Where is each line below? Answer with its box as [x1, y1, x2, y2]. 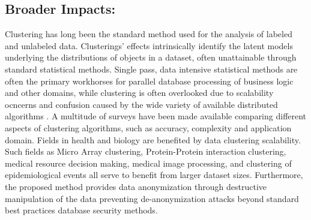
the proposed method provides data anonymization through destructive [5, 180, 267, 192]
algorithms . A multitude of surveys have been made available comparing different [5, 110, 307, 122]
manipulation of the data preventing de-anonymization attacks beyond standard [5, 192, 299, 204]
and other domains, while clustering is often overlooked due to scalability [5, 86, 274, 99]
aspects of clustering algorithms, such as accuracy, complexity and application [5, 121, 292, 134]
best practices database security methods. [5, 204, 158, 216]
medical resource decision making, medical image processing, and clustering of [5, 156, 292, 169]
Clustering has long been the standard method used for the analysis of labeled [5, 28, 292, 40]
